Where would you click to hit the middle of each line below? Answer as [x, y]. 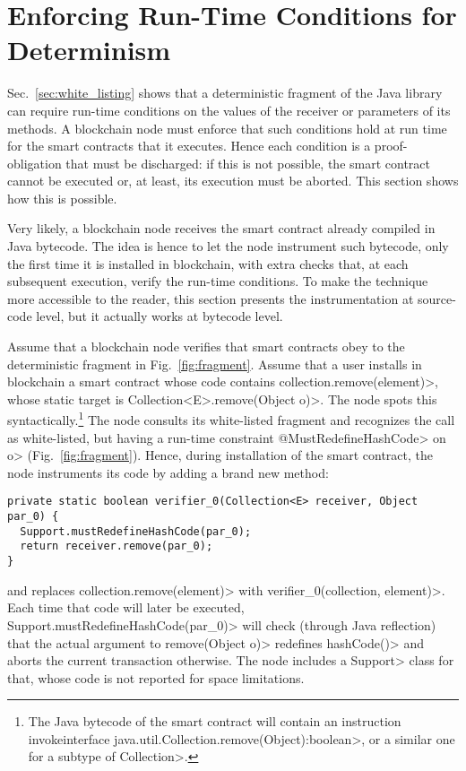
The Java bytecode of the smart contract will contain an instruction [215, 721]
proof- [391, 146]
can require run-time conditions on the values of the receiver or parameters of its [229, 110]
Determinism [89, 50]
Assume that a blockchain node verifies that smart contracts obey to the [206, 347]
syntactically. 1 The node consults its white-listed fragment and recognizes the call [231, 419]
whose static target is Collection [95, 398]
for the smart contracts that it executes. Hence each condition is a [189, 146]
